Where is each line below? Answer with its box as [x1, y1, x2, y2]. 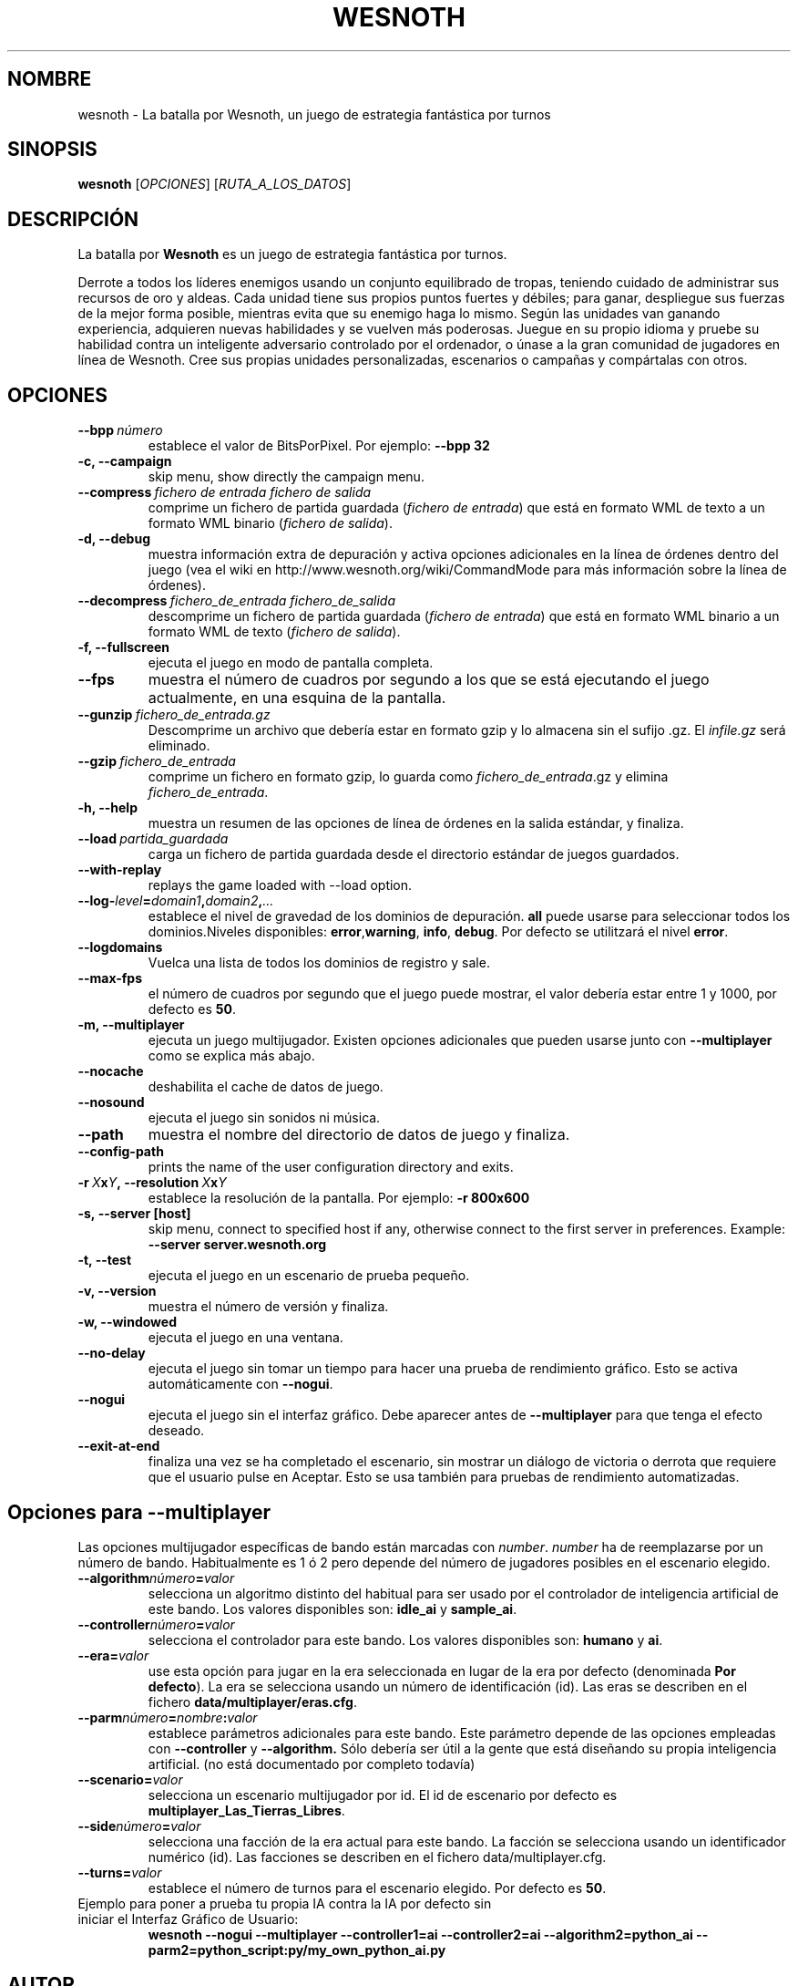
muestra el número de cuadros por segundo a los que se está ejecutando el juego [148, 670, 710, 689]
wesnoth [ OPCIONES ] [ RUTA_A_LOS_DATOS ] [77, 176, 352, 192]
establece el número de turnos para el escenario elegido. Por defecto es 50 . [148, 1879, 607, 1896]
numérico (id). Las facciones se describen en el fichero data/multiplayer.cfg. [148, 1848, 607, 1865]
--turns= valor [77, 1864, 162, 1880]
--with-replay [77, 862, 162, 878]
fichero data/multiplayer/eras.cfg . [148, 1693, 357, 1710]
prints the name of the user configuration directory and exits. [148, 1159, 514, 1175]
